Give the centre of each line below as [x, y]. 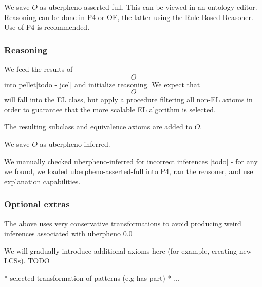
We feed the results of [39, 69]
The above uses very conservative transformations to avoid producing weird [123, 223]
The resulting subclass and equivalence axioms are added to [98, 127]
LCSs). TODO [27, 261]
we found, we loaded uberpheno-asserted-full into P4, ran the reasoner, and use [129, 171]
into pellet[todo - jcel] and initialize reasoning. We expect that [102, 84]
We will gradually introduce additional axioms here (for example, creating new [128, 250]
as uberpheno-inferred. [75, 143]
